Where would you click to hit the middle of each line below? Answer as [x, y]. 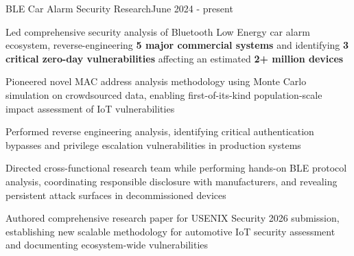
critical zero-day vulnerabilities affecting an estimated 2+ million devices [175, 58]
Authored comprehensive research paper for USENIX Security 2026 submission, [173, 218]
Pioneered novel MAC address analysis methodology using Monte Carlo [156, 81]
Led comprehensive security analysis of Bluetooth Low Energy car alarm [158, 31]
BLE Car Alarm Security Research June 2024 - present [119, 8]
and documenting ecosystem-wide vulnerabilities [107, 245]
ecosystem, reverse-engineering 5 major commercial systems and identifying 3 [177, 45]
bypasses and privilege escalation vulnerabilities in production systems [153, 144]
